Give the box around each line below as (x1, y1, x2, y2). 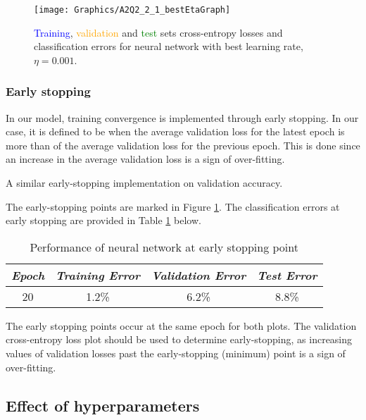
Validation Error (151, 266, 246, 283)
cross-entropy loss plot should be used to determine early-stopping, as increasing (6, 332, 353, 347)
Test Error (257, 266, 317, 283)
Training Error (56, 266, 141, 283)
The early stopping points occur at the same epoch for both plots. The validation (6, 318, 357, 333)
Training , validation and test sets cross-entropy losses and (34, 25, 283, 39)
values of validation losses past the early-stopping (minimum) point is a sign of (6, 346, 346, 360)
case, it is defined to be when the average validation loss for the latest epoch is (6, 124, 345, 139)
